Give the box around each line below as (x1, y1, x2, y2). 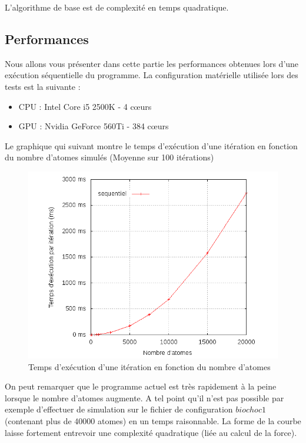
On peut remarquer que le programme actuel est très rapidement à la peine (5, 380, 277, 392)
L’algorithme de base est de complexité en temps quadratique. (5, 1, 229, 13)
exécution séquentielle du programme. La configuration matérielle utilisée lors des (5, 69, 298, 81)
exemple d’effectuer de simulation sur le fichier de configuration (5, 403, 233, 415)
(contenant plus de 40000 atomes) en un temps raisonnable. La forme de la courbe (5, 414, 301, 427)
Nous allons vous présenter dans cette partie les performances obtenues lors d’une (5, 57, 299, 69)
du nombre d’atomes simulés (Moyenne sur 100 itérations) (5, 151, 214, 163)
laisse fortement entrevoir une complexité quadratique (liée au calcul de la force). (5, 426, 297, 438)
